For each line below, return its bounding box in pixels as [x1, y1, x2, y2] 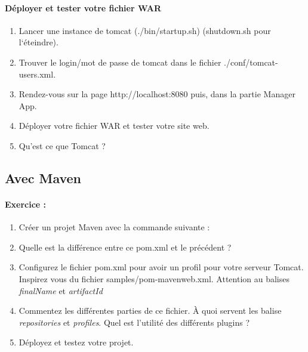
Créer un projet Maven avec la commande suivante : [19, 221, 210, 233]
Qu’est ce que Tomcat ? [19, 139, 106, 152]
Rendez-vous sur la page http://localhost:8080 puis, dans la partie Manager [19, 88, 295, 100]
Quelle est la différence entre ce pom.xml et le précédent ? [19, 240, 232, 253]
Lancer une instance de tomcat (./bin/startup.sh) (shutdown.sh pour [19, 24, 271, 36]
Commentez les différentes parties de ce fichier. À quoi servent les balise [19, 304, 282, 317]
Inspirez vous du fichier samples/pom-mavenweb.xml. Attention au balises [19, 272, 289, 285]
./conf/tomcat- [224, 55, 278, 68]
